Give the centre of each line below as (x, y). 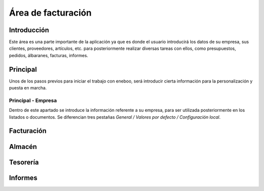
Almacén (23, 147)
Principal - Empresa (33, 100)
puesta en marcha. (28, 88)
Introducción (29, 30)
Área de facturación (50, 13)
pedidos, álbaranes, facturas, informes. (49, 55)
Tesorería (24, 162)
